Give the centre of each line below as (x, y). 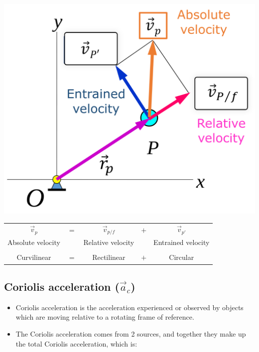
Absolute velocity (34, 242)
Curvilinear (34, 257)
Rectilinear (109, 257)
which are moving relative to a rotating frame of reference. (105, 317)
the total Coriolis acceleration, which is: (76, 343)
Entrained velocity (182, 242)
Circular (182, 257)
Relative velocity (109, 242)
